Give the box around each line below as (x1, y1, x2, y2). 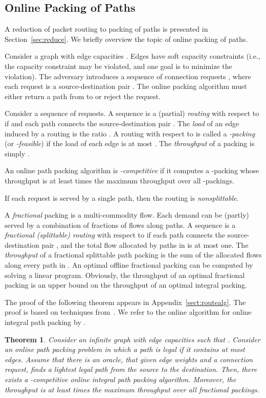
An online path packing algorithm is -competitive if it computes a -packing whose (5, 165, 259, 176)
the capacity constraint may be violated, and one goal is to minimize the (5, 60, 232, 71)
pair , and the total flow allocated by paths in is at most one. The (41, 239, 249, 250)
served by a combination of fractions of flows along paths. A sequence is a (5, 219, 236, 230)
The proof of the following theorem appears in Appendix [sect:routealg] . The (5, 296, 246, 307)
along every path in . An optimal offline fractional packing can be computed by (5, 260, 253, 270)
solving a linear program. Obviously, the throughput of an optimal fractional (5, 269, 245, 280)
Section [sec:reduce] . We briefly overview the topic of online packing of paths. (5, 33, 248, 44)
